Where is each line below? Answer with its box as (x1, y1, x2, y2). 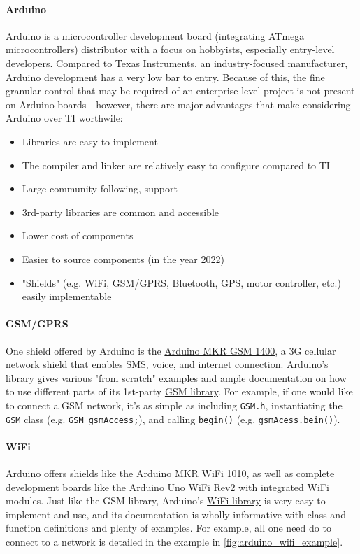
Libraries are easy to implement (22, 134, 158, 148)
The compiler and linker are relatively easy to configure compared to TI (22, 157, 330, 172)
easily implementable (22, 289, 112, 304)
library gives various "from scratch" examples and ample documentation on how (6, 370, 347, 385)
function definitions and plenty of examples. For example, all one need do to (6, 520, 331, 535)
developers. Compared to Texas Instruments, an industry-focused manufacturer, (6, 55, 348, 70)
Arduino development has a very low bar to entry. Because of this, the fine (6, 69, 325, 84)
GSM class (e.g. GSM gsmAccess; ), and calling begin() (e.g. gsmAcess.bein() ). (6, 411, 340, 426)
